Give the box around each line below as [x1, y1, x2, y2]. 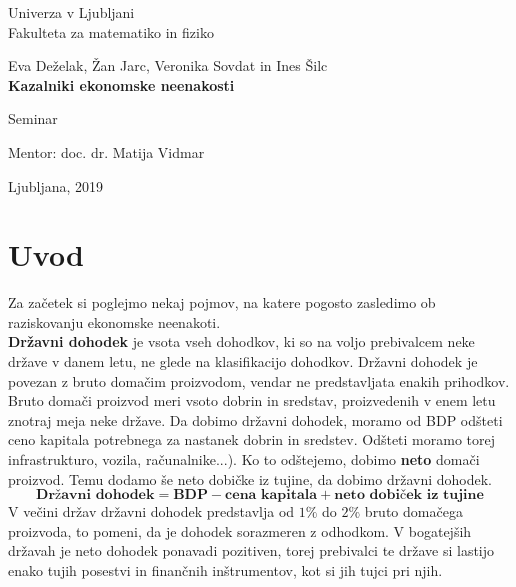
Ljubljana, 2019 [8, 175, 104, 196]
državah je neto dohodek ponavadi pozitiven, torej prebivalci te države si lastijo [8, 540, 495, 561]
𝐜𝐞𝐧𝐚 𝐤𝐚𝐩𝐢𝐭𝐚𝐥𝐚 [225, 488, 318, 503]
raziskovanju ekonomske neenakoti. [8, 311, 221, 332]
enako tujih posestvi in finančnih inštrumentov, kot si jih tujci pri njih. [8, 560, 443, 580]
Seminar [8, 108, 58, 129]
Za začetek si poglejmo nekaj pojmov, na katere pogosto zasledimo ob [8, 292, 436, 313]
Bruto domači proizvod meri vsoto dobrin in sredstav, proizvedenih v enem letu [8, 390, 496, 411]
